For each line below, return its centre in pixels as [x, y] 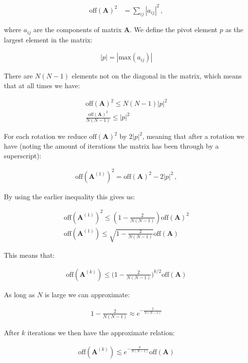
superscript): [23, 155]
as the [234, 29]
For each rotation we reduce [45, 136]
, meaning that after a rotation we [193, 136]
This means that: [29, 255]
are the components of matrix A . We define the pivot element [125, 29]
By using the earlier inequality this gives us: [70, 196]
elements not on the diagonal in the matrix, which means [157, 76]
